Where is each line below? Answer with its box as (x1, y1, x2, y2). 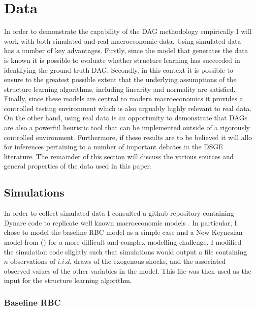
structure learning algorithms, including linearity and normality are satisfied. (4, 84, 236, 94)
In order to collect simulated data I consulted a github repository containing (4, 208, 234, 218)
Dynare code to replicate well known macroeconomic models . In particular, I (4, 217, 237, 227)
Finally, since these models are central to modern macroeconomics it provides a (4, 93, 243, 104)
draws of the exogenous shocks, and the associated (74, 256, 226, 266)
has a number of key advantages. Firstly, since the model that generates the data (4, 45, 248, 56)
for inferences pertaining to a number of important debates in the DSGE (4, 141, 223, 152)
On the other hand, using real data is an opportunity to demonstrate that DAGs (4, 113, 248, 123)
